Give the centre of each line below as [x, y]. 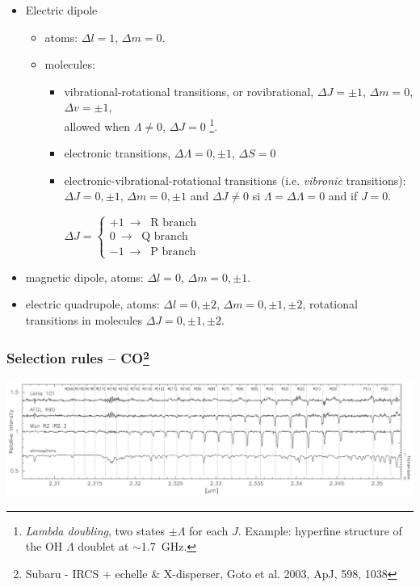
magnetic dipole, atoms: [84, 277]
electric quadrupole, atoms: [92, 304]
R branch [174, 223]
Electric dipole [61, 10]
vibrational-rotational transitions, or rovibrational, [189, 91]
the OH [44, 546]
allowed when [97, 126]
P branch [173, 252]
